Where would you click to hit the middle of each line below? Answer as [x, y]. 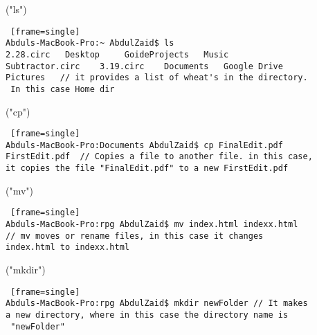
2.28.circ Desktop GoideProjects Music [117, 54]
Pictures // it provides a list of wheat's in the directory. [157, 78]
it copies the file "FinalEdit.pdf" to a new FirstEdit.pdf [147, 169]
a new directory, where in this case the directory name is [147, 315]
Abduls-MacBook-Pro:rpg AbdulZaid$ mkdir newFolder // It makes [157, 304]
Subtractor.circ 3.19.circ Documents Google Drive [144, 66]
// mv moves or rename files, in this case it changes [135, 236]
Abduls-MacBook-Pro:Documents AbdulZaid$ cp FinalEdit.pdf [144, 145]
